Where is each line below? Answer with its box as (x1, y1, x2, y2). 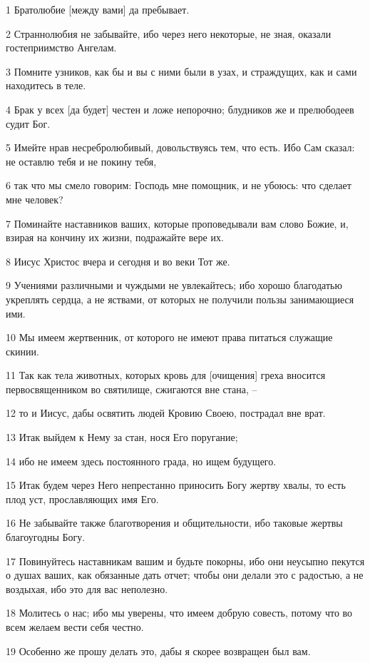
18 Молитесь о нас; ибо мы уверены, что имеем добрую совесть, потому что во (6, 605, 353, 620)
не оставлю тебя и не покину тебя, (6, 153, 157, 168)
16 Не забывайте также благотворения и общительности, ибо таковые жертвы (6, 515, 343, 530)
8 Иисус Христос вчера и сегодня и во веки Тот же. (6, 253, 230, 268)
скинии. (6, 343, 39, 358)
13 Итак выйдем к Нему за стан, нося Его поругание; (6, 430, 238, 445)
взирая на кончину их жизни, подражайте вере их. (6, 230, 224, 245)
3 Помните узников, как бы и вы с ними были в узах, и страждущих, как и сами (6, 64, 357, 79)
